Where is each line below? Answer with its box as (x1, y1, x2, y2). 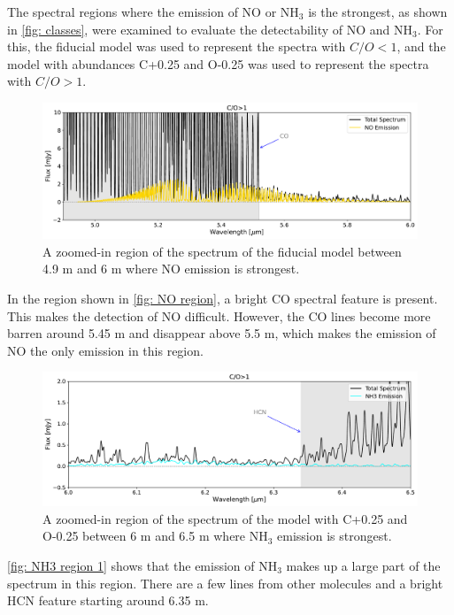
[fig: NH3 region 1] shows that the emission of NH (7, 557, 278, 575)
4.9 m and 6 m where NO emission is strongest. (42, 259, 300, 278)
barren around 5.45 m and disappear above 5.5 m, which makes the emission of (7, 324, 436, 342)
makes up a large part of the (286, 557, 441, 575)
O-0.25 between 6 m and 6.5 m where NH (42, 527, 268, 545)
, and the (396, 37, 446, 56)
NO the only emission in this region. (7, 341, 204, 359)
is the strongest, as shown (308, 3, 448, 20)
